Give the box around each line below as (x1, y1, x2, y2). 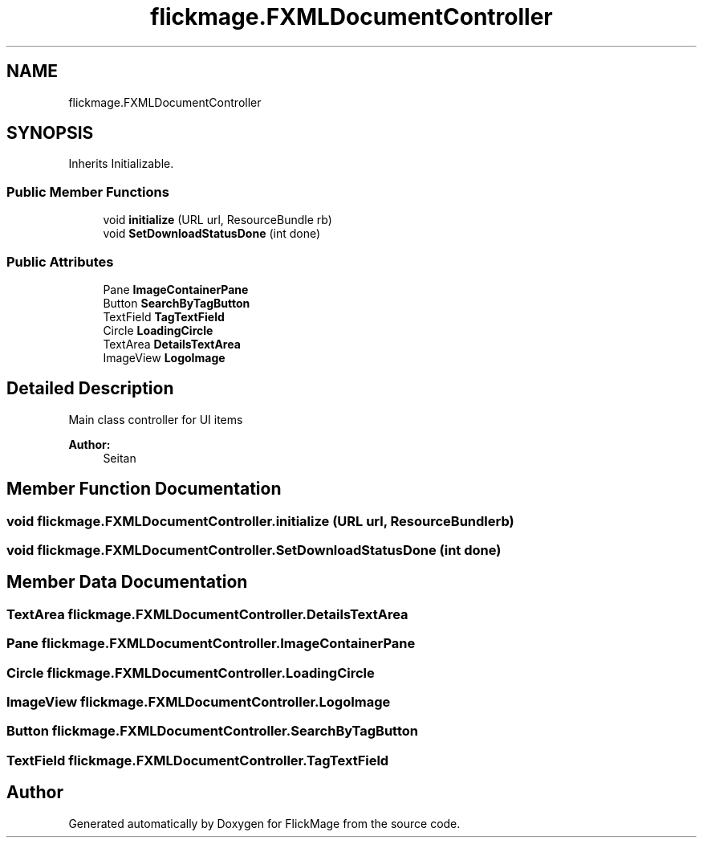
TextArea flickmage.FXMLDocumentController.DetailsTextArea (6, 605, 408, 622)
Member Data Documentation (6, 572, 248, 593)
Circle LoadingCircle (103, 323, 213, 337)
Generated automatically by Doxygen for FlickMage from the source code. (68, 816, 461, 830)
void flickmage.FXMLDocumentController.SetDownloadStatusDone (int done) (6, 542, 502, 558)
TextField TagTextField (103, 309, 225, 324)
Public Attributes (6, 253, 114, 270)
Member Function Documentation (6, 479, 282, 499)
